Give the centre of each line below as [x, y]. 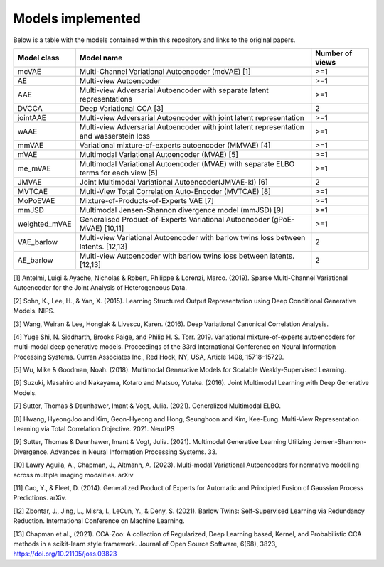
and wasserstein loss [115, 136]
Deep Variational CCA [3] [121, 108]
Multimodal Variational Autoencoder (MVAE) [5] [159, 154]
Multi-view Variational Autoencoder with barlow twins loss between [192, 237]
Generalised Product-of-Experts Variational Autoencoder [175, 219]
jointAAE [32, 117]
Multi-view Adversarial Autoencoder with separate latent [174, 90]
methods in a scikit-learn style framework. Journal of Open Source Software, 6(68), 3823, [145, 544]
